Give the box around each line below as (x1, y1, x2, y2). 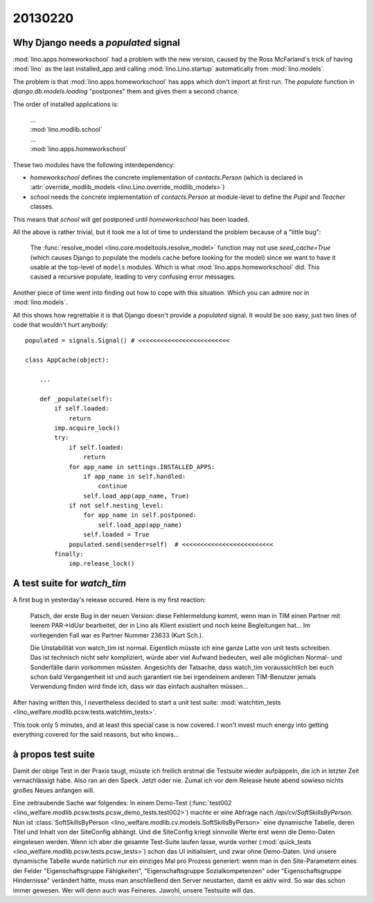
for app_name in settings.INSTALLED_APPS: (69, 463, 215, 471)
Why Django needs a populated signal (12, 37, 180, 49)
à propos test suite (12, 748, 96, 760)
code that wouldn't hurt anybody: (12, 321, 109, 329)
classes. (30, 202, 54, 211)
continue (98, 482, 128, 490)
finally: (54, 550, 84, 558)
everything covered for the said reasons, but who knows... (12, 730, 179, 739)
